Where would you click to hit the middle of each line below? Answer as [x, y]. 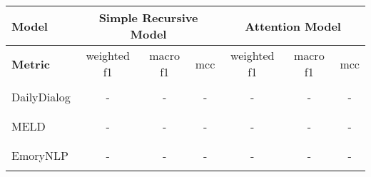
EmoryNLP [40, 155]
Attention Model [293, 26]
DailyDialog [41, 97]
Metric [31, 64]
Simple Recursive [148, 17]
